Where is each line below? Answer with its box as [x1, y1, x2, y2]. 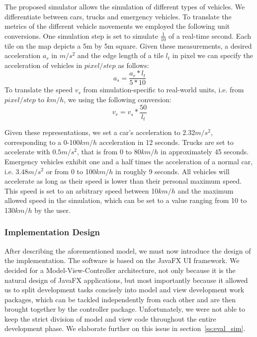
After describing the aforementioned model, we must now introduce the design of [4, 245, 251, 256]
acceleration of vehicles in [4, 60, 83, 70]
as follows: [118, 60, 149, 70]
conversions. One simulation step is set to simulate [4, 30, 158, 41]
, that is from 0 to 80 [77, 146, 141, 157]
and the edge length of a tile [77, 50, 164, 61]
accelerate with [4, 146, 50, 157]
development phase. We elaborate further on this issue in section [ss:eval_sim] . [4, 323, 246, 334]
